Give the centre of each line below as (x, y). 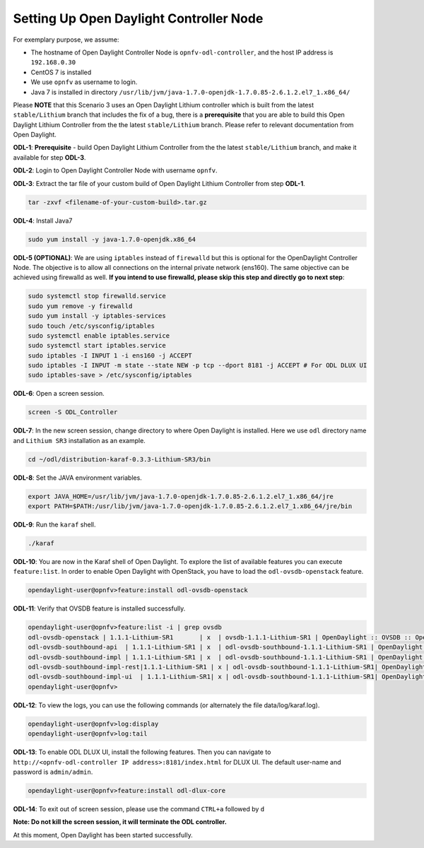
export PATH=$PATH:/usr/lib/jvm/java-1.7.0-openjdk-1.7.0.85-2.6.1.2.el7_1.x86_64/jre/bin (190, 506)
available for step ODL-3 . (49, 157)
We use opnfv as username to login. (84, 82)
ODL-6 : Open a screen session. (59, 394)
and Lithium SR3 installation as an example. (79, 440)
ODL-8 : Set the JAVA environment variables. (78, 478)
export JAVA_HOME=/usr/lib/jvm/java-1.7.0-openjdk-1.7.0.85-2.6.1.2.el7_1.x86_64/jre (181, 496)
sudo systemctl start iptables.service (97, 346)
